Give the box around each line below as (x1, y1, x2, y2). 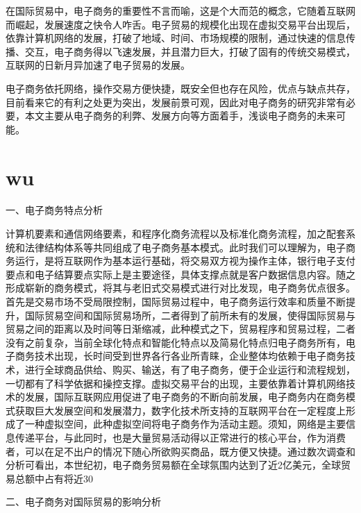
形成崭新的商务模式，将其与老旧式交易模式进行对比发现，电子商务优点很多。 (6, 280, 355, 295)
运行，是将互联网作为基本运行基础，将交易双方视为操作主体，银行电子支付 (15, 253, 355, 268)
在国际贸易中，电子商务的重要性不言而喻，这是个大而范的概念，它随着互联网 (6, 3, 355, 17)
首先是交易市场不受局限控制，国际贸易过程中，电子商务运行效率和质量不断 (6, 294, 346, 309)
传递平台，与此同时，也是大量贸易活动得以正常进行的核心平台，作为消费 (15, 430, 346, 444)
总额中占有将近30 (15, 471, 93, 485)
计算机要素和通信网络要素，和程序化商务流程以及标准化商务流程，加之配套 (6, 226, 346, 241)
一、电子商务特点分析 (6, 203, 103, 217)
